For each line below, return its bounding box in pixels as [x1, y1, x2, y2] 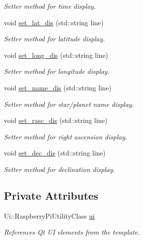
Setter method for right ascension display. [4, 131, 127, 141]
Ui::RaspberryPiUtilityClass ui [4, 210, 95, 221]
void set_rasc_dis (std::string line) [4, 115, 108, 125]
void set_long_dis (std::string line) [4, 50, 109, 60]
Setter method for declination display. [4, 164, 115, 174]
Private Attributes [4, 188, 98, 203]
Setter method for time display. [4, 1, 96, 11]
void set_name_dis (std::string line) [4, 82, 112, 92]
